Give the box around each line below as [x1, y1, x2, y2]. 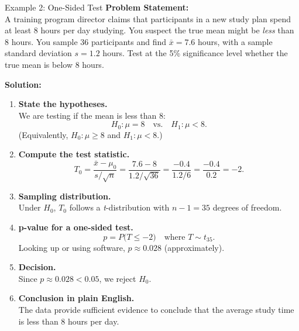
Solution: [5, 78, 42, 90]
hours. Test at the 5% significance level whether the [102, 47, 288, 59]
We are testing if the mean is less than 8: [18, 109, 166, 121]
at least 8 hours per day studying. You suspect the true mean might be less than [5, 24, 294, 36]
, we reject [99, 272, 136, 284]
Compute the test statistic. [18, 148, 130, 160]
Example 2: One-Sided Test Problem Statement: [5, 1, 189, 13]
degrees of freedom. [212, 201, 282, 213]
